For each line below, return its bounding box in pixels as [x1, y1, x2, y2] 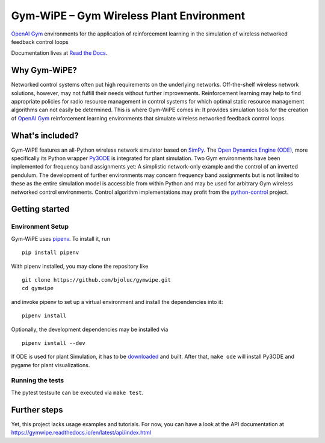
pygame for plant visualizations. [11, 361, 90, 368]
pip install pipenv [22, 249, 79, 256]
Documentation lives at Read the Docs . [11, 49, 108, 57]
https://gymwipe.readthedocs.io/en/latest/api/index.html [11, 429, 152, 436]
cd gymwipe [22, 285, 54, 292]
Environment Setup [11, 223, 69, 231]
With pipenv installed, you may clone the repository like [11, 262, 149, 270]
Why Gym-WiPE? [11, 65, 78, 75]
